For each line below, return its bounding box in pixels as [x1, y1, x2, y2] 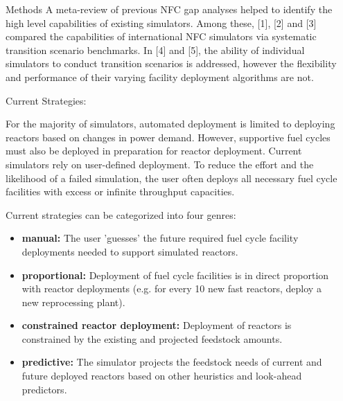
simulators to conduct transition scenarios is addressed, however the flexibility [6, 56, 337, 71]
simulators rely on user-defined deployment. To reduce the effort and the [6, 157, 314, 171]
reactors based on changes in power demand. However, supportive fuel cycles [6, 130, 331, 144]
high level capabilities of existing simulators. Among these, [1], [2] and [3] [6, 15, 317, 30]
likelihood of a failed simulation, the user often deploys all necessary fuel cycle [6, 170, 337, 185]
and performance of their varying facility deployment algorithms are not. [6, 69, 314, 84]
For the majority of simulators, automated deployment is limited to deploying [6, 116, 335, 131]
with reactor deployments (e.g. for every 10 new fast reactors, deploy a [21, 281, 322, 296]
